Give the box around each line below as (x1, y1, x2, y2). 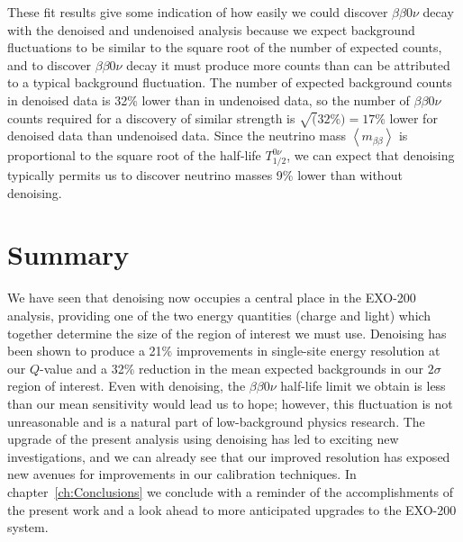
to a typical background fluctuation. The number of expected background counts (7, 73, 452, 92)
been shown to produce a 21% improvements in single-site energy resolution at (7, 341, 440, 360)
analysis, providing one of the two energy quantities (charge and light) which (7, 305, 431, 324)
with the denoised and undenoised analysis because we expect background (7, 20, 415, 39)
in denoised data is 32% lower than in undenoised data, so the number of (7, 90, 410, 109)
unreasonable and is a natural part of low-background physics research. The (7, 411, 425, 430)
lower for (389, 108, 438, 127)
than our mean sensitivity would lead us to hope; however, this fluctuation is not (7, 393, 453, 412)
